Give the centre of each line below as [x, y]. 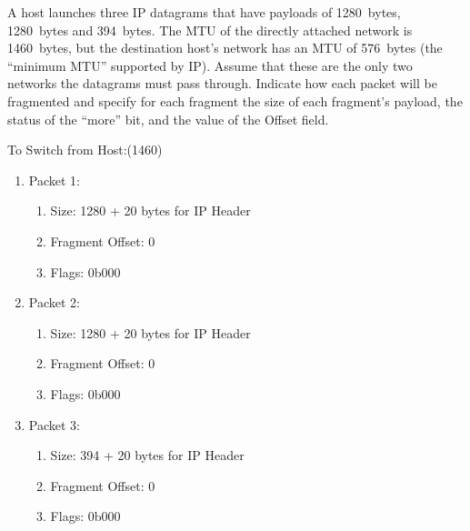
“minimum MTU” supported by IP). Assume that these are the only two [210, 65]
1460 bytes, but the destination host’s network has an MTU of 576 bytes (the [225, 48]
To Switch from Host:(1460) [85, 150]
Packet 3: [54, 424]
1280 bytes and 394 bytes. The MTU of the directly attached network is [210, 30]
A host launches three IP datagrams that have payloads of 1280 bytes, [204, 12]
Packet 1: [54, 180]
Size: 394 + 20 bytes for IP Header [147, 455]
